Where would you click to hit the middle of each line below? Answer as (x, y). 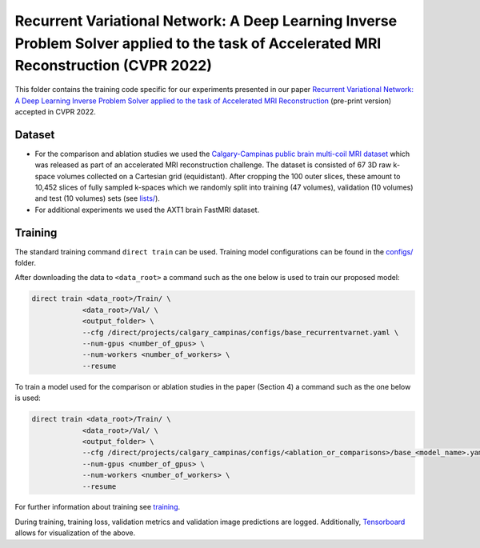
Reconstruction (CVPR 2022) (113, 66)
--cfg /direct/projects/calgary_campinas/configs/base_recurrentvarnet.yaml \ (240, 332)
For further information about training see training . (98, 507)
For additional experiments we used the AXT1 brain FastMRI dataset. (147, 210)
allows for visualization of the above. (75, 533)
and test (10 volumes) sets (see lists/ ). (97, 198)
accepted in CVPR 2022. (55, 111)
